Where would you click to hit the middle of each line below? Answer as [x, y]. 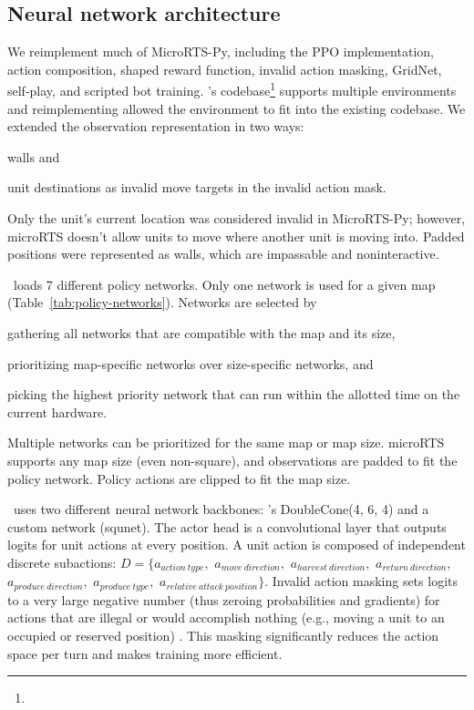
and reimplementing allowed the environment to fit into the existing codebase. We [237, 108]
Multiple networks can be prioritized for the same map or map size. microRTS [226, 442]
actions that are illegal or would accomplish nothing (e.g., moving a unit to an [226, 617]
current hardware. [57, 412]
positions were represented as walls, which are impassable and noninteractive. [223, 254]
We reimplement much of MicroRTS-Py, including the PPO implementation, [221, 51]
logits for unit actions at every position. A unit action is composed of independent [237, 545]
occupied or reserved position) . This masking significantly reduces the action [223, 636]
